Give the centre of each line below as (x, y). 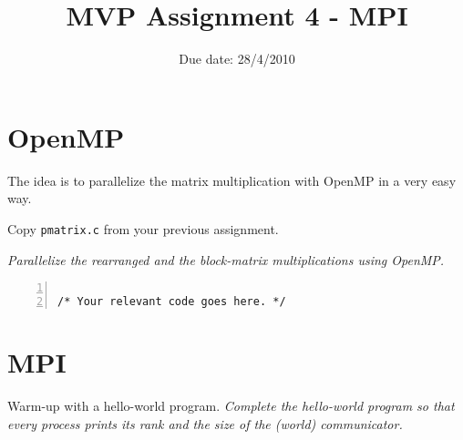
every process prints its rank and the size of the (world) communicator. (205, 423)
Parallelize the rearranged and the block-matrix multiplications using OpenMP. (226, 259)
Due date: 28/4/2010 (237, 59)
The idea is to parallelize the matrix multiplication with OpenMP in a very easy (232, 180)
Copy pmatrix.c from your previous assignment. (143, 228)
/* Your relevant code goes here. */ (172, 301)
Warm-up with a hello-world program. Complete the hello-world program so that (231, 405)
